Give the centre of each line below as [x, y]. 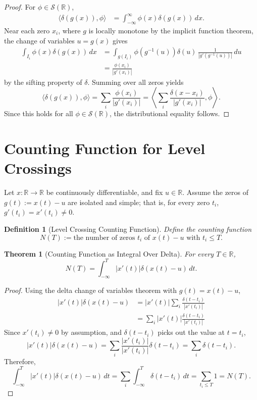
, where [69, 30]
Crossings [38, 168]
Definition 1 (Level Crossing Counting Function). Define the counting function [128, 229]
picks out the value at [191, 332]
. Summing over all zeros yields [136, 82]
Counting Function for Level [105, 148]
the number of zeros [104, 238]
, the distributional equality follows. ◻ [170, 113]
